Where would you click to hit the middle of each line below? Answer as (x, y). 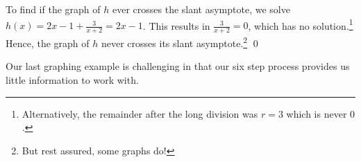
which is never (317, 113)
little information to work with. (72, 79)
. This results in (176, 25)
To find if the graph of (53, 9)
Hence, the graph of (48, 43)
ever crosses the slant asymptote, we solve (201, 9)
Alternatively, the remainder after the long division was (140, 113)
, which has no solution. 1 (301, 24)
